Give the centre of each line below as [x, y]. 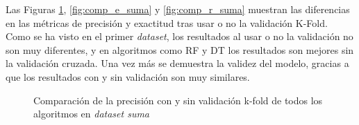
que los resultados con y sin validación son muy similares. [128, 76]
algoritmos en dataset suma [92, 114]
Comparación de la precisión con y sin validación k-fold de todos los [178, 100]
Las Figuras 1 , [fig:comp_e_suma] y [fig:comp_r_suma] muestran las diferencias [178, 9]
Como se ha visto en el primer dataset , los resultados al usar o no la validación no [179, 36]
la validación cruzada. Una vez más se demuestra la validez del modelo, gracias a [177, 63]
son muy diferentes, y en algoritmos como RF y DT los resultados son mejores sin [180, 49]
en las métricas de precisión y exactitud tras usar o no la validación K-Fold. [167, 22]
